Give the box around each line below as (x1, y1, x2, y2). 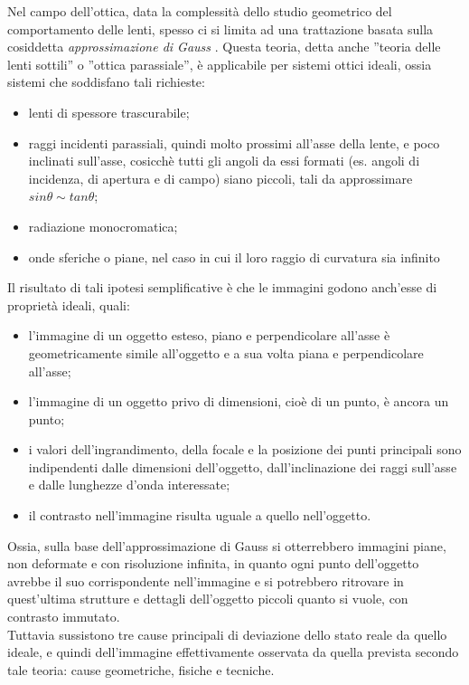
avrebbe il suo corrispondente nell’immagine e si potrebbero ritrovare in (7, 571, 404, 590)
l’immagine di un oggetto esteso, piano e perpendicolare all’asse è (28, 326, 390, 345)
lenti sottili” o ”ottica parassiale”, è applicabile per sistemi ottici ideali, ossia (7, 54, 432, 73)
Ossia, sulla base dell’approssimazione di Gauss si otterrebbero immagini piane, (7, 536, 446, 555)
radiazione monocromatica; (28, 216, 178, 235)
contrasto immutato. (7, 607, 120, 626)
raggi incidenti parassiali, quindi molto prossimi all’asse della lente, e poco (28, 133, 440, 152)
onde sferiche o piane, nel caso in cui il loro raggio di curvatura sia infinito (28, 247, 440, 266)
